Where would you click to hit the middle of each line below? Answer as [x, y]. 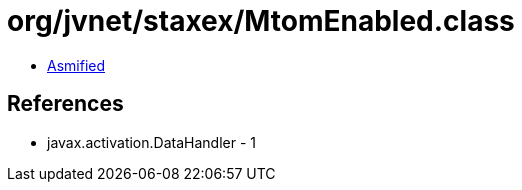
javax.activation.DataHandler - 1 [151, 142]
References [65, 104]
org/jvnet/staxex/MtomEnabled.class [261, 21]
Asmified [76, 65]
